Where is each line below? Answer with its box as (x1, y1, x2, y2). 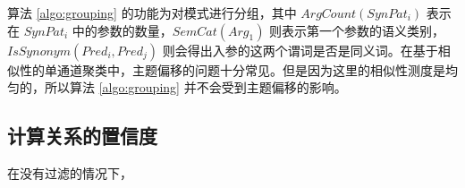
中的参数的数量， (72, 21, 173, 39)
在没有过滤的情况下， (7, 163, 132, 182)
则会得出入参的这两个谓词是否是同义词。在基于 (162, 40, 438, 59)
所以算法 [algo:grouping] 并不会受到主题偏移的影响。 (44, 78, 347, 97)
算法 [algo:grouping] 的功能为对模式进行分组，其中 (7, 4, 297, 21)
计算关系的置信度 (7, 122, 157, 150)
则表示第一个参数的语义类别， (269, 21, 445, 39)
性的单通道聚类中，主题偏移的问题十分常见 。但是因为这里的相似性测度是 (19, 60, 445, 79)
